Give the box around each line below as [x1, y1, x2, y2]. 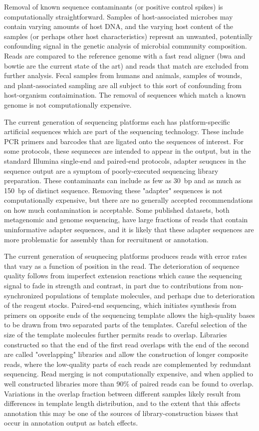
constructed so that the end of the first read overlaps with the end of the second [4, 339, 249, 349]
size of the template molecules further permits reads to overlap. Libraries [4, 329, 227, 339]
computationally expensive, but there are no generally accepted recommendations [4, 195, 253, 205]
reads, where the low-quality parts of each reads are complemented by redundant [4, 358, 252, 369]
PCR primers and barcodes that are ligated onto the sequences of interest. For [4, 136, 244, 146]
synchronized [4, 290, 43, 300]
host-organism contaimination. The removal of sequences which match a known [4, 90, 246, 100]
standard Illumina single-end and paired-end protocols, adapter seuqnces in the [4, 155, 246, 166]
